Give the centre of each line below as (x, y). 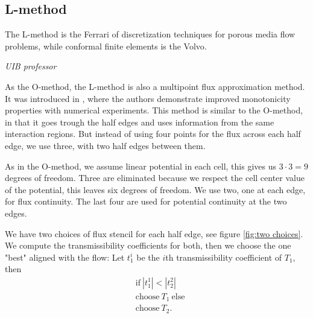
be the (148, 257)
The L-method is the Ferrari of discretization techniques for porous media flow (150, 34)
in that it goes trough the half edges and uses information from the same (140, 122)
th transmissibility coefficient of (224, 257)
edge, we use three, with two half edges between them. (105, 145)
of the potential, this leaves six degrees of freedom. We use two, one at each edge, (155, 189)
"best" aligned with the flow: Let (65, 257)
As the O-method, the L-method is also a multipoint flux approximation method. (155, 86)
